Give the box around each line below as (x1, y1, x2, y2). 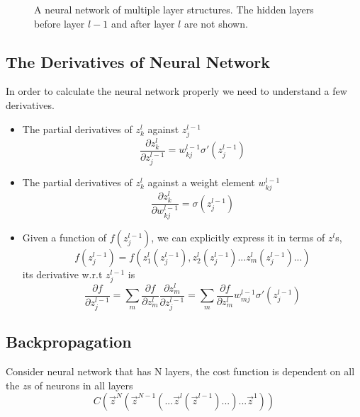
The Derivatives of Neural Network (6, 50, 271, 72)
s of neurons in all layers (27, 377, 133, 392)
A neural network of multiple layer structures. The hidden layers (34, 2, 314, 16)
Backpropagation (6, 331, 132, 353)
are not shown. (184, 16, 248, 30)
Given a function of (22, 229, 107, 244)
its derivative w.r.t (22, 266, 103, 281)
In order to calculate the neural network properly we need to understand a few (6, 84, 347, 98)
